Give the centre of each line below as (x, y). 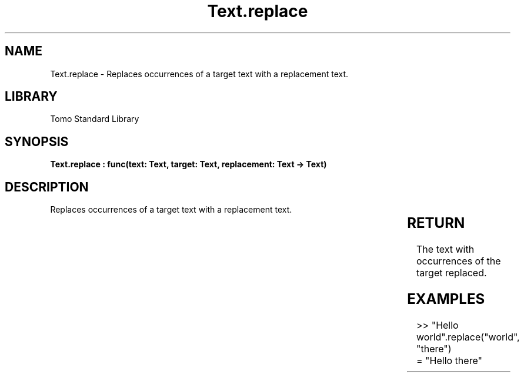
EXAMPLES (446, 299)
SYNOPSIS (37, 141)
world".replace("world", (468, 337)
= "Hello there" (449, 360)
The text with (445, 249)
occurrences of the (459, 261)
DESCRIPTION (47, 187)
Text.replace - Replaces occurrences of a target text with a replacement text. (199, 74)
